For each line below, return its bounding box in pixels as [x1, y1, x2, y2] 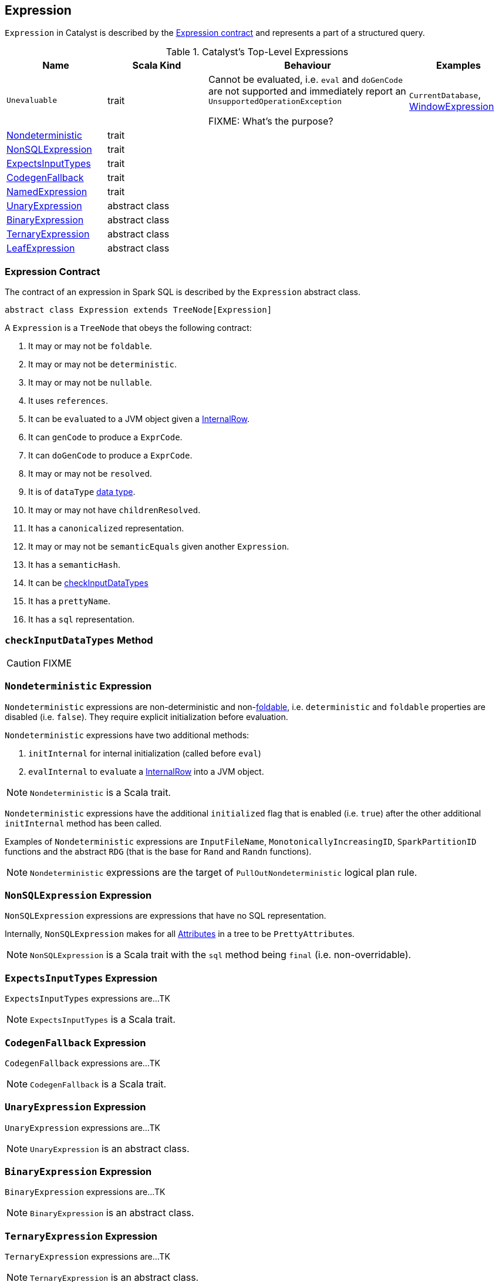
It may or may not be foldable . [28, 341, 152, 352]
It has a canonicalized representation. [28, 523, 184, 534]
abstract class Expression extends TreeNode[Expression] [5, 305, 272, 315]
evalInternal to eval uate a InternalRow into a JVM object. [28, 766, 264, 776]
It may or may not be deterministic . [28, 359, 177, 370]
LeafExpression [6, 242, 75, 255]
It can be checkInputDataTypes [28, 578, 149, 588]
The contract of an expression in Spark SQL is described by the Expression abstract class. [5, 287, 361, 297]
